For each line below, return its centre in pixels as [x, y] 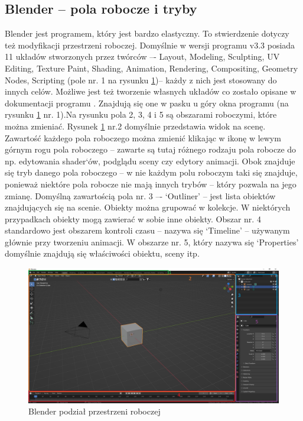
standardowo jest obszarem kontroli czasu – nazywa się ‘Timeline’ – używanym [147, 230]
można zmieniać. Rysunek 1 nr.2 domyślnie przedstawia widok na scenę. [135, 126]
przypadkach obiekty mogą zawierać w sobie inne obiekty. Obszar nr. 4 [133, 218]
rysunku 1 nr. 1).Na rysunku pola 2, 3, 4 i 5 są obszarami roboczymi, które [141, 114]
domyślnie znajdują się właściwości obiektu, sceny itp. [102, 253]
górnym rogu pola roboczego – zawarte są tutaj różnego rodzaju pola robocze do [151, 149]
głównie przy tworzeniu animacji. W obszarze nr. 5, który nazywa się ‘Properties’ [152, 242]
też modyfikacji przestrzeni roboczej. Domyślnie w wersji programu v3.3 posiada [150, 45]
